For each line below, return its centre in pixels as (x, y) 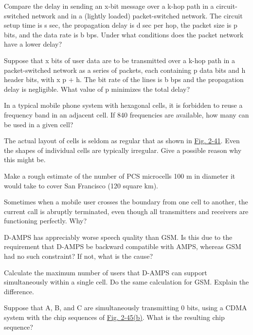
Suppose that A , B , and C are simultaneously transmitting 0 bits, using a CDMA (126, 308)
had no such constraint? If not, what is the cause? (78, 256)
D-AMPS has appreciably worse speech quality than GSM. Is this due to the (118, 237)
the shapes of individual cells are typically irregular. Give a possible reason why (123, 150)
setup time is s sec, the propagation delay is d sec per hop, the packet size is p (121, 25)
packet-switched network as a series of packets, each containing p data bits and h (125, 70)
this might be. (25, 159)
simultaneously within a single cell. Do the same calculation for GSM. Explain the (126, 282)
